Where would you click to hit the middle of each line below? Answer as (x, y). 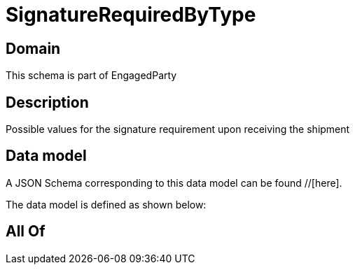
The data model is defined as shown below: (106, 204)
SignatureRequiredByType (131, 15)
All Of (26, 232)
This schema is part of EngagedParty (91, 76)
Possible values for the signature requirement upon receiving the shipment (178, 129)
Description (47, 102)
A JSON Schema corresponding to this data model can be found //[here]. (174, 183)
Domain (33, 48)
